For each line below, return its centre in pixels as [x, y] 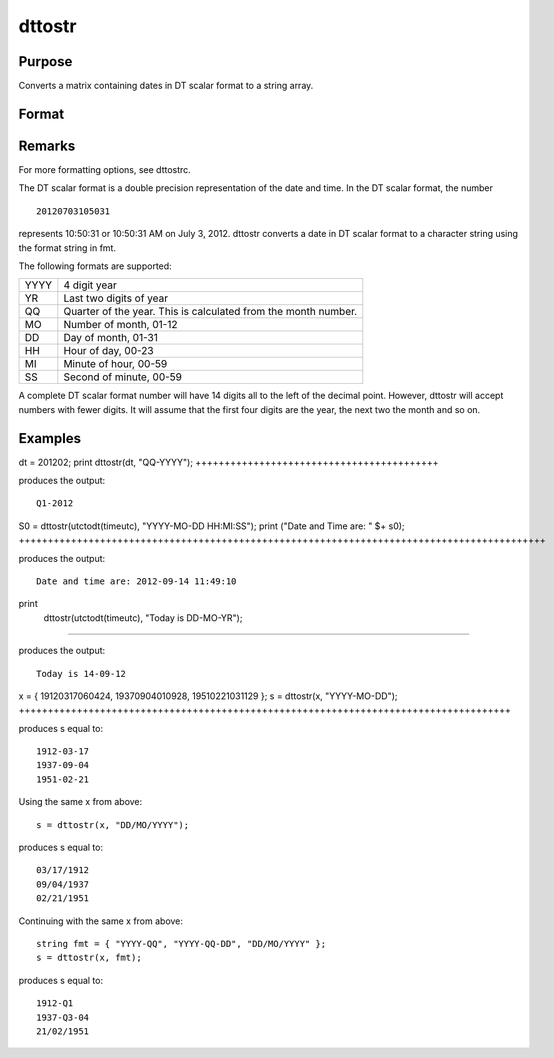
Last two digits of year [116, 298]
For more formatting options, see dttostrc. [105, 169]
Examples [50, 438]
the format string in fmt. [67, 247]
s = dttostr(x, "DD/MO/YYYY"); [113, 824]
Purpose [45, 61]
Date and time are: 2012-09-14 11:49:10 [136, 581]
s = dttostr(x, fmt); [89, 958]
